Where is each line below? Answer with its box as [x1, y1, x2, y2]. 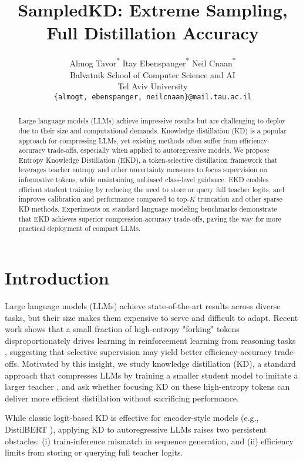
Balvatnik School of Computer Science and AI [70, 68, 235, 81]
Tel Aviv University [117, 80, 188, 92]
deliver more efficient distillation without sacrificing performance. [5, 391, 239, 404]
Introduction [5, 266, 109, 290]
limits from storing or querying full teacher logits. [5, 446, 183, 458]
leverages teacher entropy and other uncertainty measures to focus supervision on [18, 165, 267, 175]
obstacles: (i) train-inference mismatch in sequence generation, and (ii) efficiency [5, 434, 294, 447]
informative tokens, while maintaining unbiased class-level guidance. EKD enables [18, 175, 269, 185]
